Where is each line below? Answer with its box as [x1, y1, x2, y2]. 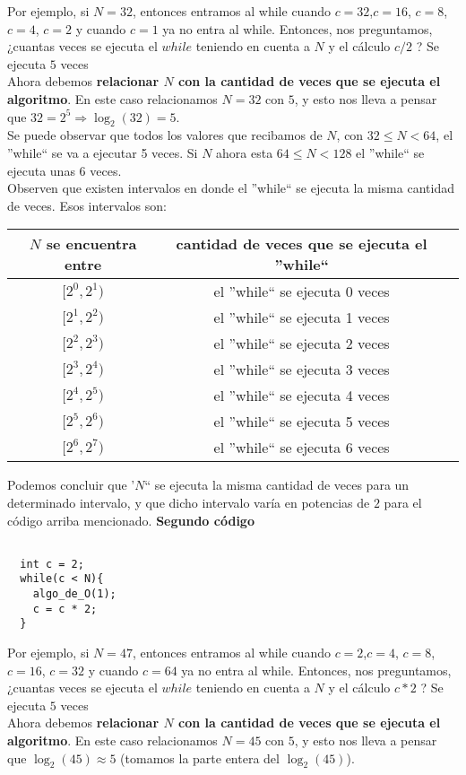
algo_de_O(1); [32, 588, 116, 601]
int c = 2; [20, 557, 84, 570]
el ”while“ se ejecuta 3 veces [213, 359, 390, 380]
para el [384, 492, 422, 511]
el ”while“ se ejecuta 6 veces [213, 437, 390, 458]
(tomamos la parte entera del [120, 748, 280, 767]
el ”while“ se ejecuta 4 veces [213, 385, 390, 406]
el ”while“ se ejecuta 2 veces [213, 333, 390, 354]
